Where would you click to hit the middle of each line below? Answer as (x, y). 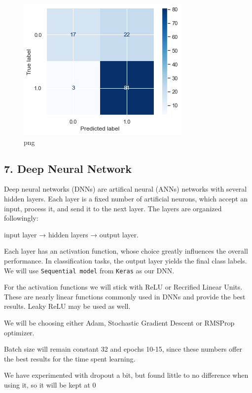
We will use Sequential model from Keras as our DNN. (89, 270)
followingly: (21, 218)
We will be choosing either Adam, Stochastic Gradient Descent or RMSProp (119, 322)
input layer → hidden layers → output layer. (71, 234)
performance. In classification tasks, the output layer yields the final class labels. (126, 260)
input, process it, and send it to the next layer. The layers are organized (113, 208)
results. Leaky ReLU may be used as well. (67, 306)
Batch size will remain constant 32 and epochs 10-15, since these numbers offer (123, 349)
